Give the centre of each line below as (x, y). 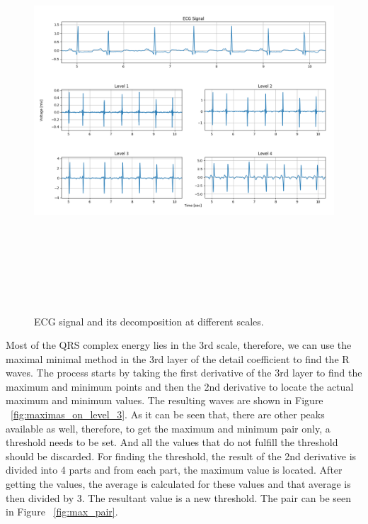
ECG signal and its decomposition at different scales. (149, 321)
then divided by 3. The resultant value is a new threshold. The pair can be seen (179, 497)
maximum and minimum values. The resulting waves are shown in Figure (165, 400)
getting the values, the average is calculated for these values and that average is (178, 484)
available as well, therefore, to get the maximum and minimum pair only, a (168, 428)
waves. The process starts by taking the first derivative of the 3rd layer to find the (184, 373)
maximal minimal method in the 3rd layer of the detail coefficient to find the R (178, 358)
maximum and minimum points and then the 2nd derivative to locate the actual (180, 386)
